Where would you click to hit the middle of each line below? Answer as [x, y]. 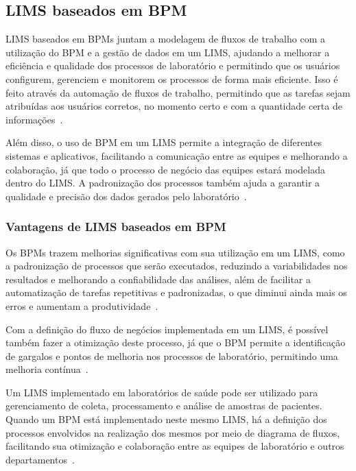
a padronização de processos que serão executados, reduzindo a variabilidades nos [177, 266]
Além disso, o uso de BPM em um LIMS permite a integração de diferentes [164, 142]
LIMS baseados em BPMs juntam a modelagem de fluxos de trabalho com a [166, 39]
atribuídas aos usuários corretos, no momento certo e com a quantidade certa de [174, 106]
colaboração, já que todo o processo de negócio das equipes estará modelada [165, 169]
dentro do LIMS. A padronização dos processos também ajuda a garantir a [163, 183]
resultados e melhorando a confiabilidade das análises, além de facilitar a [158, 279]
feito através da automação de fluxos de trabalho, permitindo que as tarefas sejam [178, 92]
